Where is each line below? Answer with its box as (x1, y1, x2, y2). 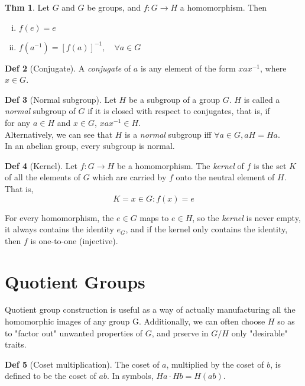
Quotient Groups (5, 269, 145, 293)
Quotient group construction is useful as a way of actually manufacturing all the (5, 303, 296, 316)
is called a (244, 93, 280, 105)
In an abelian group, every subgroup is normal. (5, 140, 175, 152)
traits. (5, 338, 27, 351)
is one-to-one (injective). (30, 234, 118, 246)
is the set (254, 159, 287, 171)
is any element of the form (140, 61, 236, 74)
